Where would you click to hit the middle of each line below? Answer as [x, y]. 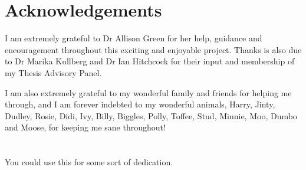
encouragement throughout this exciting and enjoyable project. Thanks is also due [153, 49]
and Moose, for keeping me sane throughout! [85, 127]
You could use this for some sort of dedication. [89, 162]
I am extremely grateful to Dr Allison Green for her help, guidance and [134, 38]
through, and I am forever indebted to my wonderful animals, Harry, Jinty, [140, 104]
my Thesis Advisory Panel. [53, 72]
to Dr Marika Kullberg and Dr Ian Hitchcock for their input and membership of [150, 61]
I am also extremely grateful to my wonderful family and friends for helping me [148, 92]
